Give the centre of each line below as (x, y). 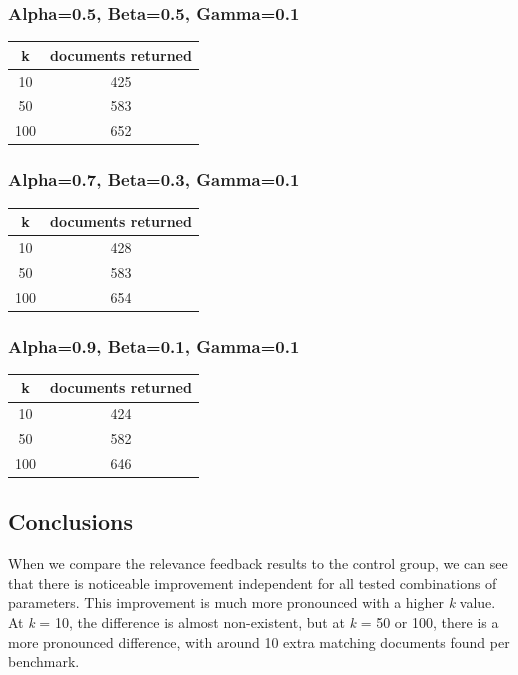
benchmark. (44, 661)
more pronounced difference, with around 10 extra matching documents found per (259, 641)
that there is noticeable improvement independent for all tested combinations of (252, 582)
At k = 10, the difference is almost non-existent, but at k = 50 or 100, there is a (253, 622)
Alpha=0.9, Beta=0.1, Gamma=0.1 (154, 345)
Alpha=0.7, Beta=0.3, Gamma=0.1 (154, 179)
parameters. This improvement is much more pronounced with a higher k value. (252, 602)
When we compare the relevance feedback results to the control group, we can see (258, 563)
